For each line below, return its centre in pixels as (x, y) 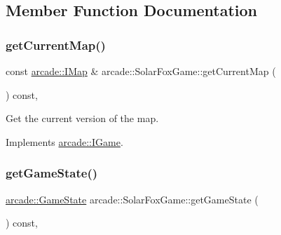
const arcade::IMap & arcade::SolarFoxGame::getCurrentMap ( (141, 71)
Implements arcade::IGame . (64, 141)
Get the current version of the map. (82, 118)
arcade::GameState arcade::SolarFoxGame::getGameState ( (132, 199)
